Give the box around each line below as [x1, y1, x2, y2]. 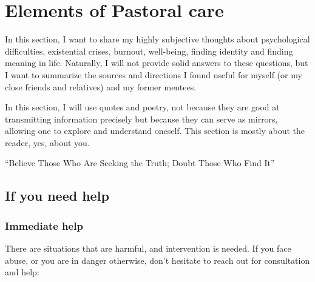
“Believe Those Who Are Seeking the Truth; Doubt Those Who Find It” [5, 156, 275, 169]
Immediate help [5, 218, 83, 233]
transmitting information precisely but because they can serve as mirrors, [5, 112, 278, 125]
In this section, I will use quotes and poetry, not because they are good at [5, 101, 280, 113]
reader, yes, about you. [5, 136, 90, 149]
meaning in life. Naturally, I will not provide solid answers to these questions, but [5, 56, 308, 69]
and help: [5, 266, 39, 278]
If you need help [5, 186, 109, 205]
